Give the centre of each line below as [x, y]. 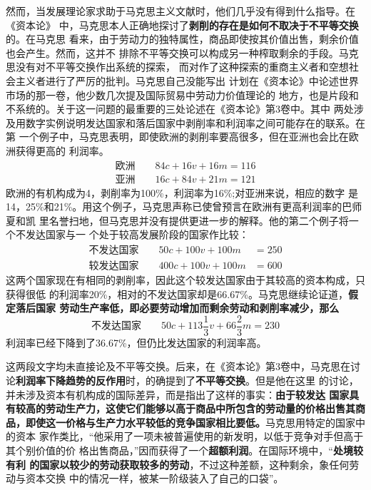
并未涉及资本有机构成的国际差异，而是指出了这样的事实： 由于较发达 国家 [178, 394]
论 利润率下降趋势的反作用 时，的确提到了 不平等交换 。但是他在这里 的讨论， [182, 381]
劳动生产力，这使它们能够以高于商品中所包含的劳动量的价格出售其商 [205, 408]
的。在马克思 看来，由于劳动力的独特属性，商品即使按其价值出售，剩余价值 [182, 39]
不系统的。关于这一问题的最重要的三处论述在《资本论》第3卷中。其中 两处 [180, 109]
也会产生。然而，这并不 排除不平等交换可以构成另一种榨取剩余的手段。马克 [182, 52]
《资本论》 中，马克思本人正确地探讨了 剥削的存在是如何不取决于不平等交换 [182, 25]
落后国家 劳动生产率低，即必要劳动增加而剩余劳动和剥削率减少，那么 [177, 308]
